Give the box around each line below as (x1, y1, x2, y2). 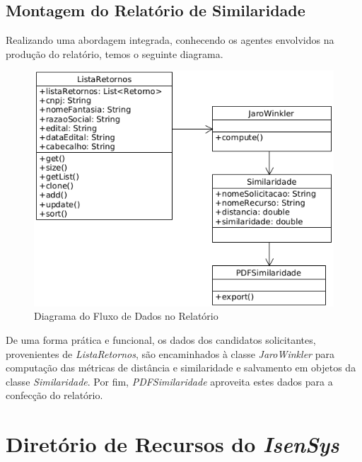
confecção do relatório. (6, 388, 103, 403)
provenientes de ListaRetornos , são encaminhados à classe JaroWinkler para (6, 346, 334, 361)
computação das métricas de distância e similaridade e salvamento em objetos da (6, 360, 356, 375)
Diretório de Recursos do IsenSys (6, 429, 339, 459)
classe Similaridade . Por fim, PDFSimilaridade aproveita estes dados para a (6, 374, 333, 388)
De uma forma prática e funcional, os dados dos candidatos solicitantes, (6, 333, 316, 347)
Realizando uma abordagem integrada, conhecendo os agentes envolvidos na (6, 33, 334, 47)
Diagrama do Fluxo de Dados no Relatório (34, 308, 218, 323)
